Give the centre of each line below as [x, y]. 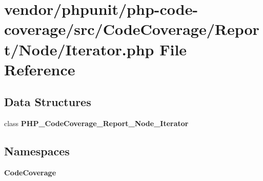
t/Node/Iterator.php [79, 49]
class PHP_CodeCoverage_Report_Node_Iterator [96, 123]
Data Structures [48, 102]
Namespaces [37, 151]
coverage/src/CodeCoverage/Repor [132, 29]
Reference [40, 69]
